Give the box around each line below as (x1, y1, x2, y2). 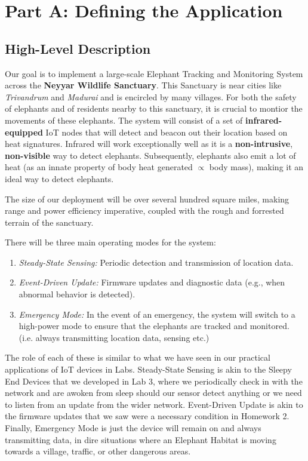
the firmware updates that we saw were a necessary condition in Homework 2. (5, 410, 289, 422)
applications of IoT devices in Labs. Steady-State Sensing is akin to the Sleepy (5, 363, 292, 376)
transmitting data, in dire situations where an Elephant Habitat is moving (5, 433, 276, 445)
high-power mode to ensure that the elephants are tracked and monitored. (19, 319, 289, 332)
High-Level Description (5, 39, 151, 57)
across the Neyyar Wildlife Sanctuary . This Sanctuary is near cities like (5, 79, 282, 91)
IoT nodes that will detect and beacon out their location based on (45, 125, 288, 138)
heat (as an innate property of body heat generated (5, 161, 193, 173)
